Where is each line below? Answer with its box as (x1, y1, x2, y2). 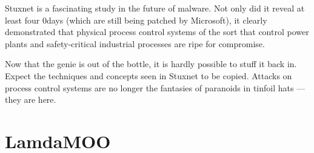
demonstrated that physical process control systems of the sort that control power (5, 25, 309, 38)
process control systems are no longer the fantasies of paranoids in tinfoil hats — (5, 81, 306, 94)
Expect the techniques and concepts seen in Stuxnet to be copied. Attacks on (5, 69, 292, 82)
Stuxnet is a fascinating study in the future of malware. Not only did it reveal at (5, 2, 305, 14)
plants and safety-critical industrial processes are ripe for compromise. (5, 37, 265, 50)
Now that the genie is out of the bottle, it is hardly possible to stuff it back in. (5, 57, 297, 70)
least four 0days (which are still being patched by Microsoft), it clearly (5, 13, 267, 26)
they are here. (5, 93, 56, 106)
